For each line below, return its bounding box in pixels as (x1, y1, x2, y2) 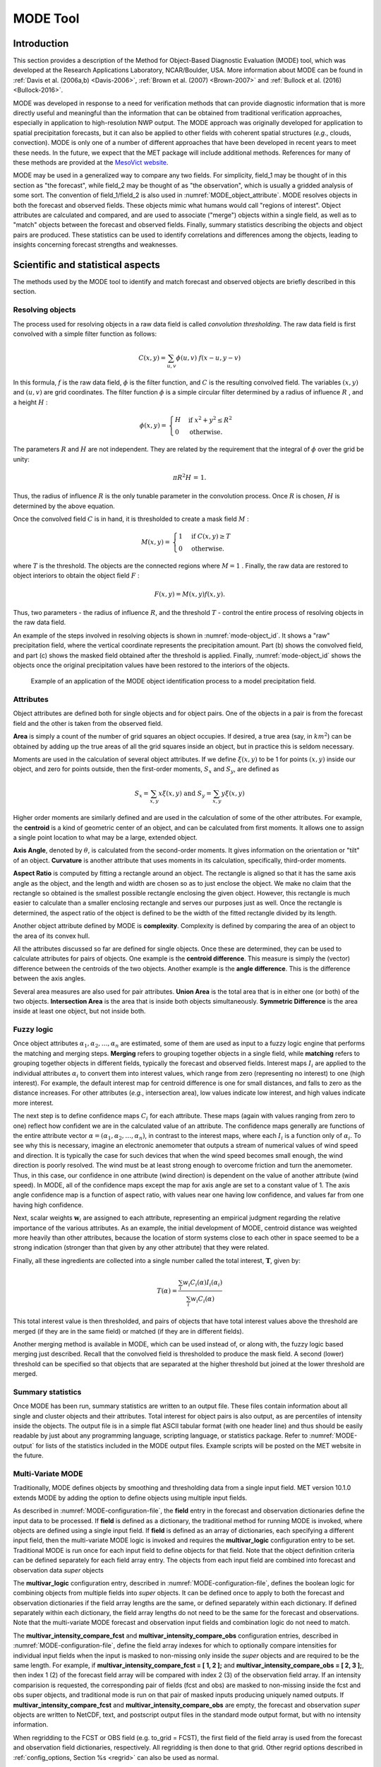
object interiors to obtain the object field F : (13, 571, 140, 580)
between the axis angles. (13, 974, 86, 982)
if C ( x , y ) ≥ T (190, 532, 231, 541)
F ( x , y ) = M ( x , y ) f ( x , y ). (154, 590, 226, 598)
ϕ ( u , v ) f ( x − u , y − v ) (176, 354, 241, 362)
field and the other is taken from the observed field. (13, 719, 163, 727)
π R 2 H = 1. (173, 472, 207, 481)
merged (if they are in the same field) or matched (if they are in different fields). (13, 1327, 244, 1335)
